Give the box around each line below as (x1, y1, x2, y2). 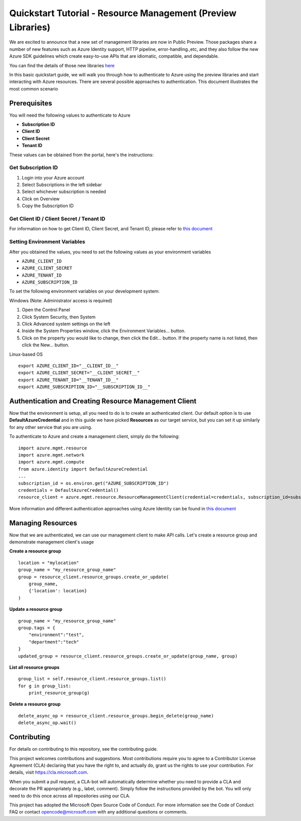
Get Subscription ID (9, 164, 58, 171)
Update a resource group (9, 606, 63, 612)
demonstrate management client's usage (9, 539, 94, 545)
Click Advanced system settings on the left (22, 321, 110, 327)
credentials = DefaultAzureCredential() (18, 487, 119, 493)
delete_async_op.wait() (18, 720, 77, 726)
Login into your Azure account (22, 174, 85, 180)
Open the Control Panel (22, 307, 70, 313)
